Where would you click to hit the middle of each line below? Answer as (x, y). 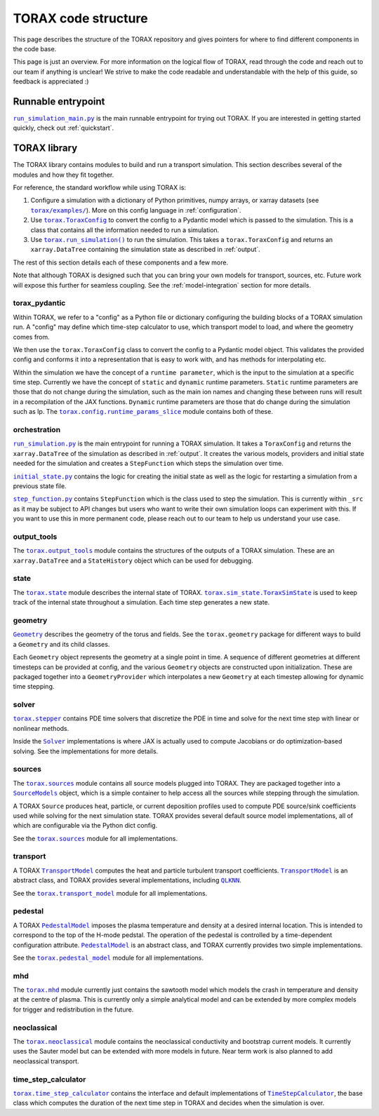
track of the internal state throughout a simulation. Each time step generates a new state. (141, 603)
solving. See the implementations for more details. (86, 751)
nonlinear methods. (41, 728)
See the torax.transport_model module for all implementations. (110, 893)
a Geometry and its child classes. (61, 644)
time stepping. (34, 687)
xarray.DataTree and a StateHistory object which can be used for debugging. (133, 560)
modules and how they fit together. (64, 175)
